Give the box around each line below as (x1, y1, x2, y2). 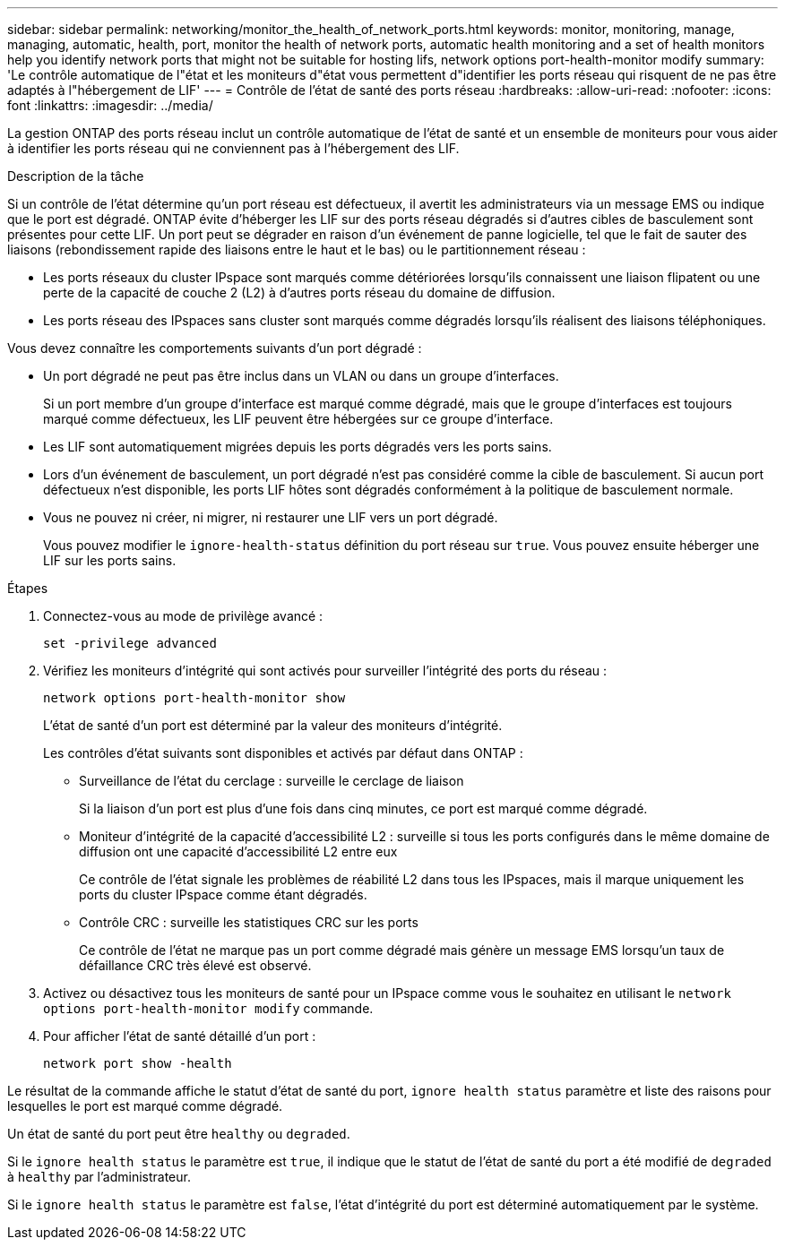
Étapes (7, 580, 48, 596)
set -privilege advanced (43, 636, 217, 650)
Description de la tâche (7, 168, 144, 184)
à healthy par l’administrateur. (7, 1169, 191, 1184)
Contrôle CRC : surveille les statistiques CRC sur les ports (79, 915, 418, 930)
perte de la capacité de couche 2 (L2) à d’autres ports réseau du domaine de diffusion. (43, 285, 556, 300)
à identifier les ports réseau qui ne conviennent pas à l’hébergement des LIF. (7, 141, 460, 156)
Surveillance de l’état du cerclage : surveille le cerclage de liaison (79, 773, 464, 788)
